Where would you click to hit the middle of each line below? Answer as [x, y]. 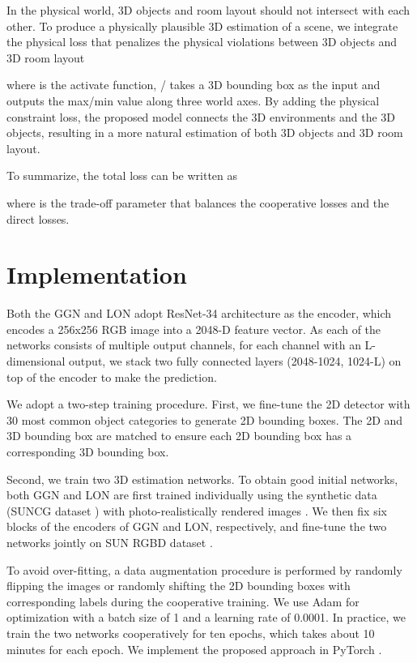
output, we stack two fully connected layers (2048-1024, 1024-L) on [235, 361]
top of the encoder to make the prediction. [112, 376]
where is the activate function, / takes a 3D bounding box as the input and [194, 85]
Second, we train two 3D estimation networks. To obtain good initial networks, [202, 479]
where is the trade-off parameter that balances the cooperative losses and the [198, 202]
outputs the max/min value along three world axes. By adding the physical [193, 100]
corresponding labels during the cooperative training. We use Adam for [183, 601]
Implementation [97, 274]
